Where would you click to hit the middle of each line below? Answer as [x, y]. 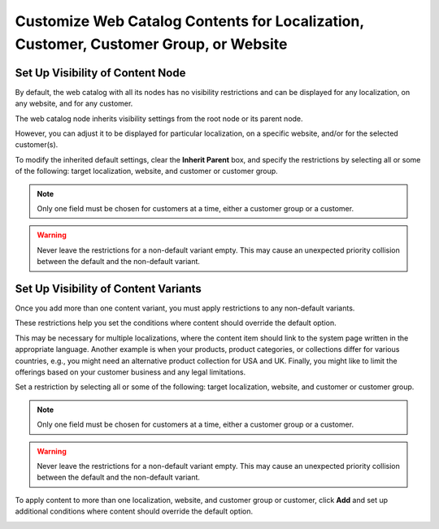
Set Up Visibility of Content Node [100, 73]
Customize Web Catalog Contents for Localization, [190, 21]
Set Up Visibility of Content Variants [109, 288]
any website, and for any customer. [74, 104]
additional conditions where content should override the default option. [134, 511]
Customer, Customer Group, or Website [151, 44]
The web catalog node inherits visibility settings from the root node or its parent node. [159, 119]
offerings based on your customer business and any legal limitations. [130, 372]
